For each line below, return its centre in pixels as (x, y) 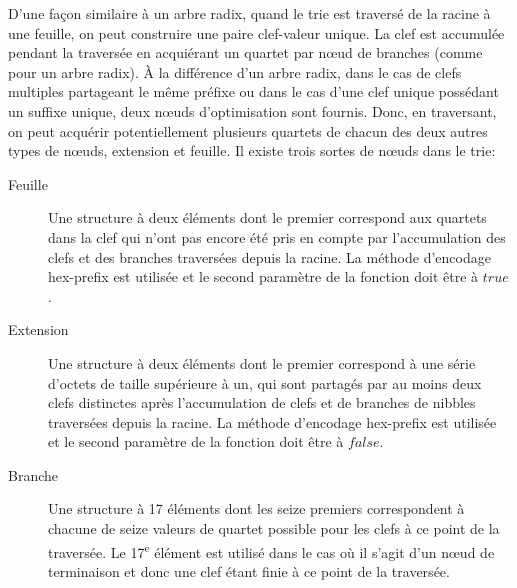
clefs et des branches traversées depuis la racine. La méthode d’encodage (269, 256)
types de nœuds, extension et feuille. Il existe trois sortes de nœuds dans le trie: (252, 150)
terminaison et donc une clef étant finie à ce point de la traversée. (249, 570)
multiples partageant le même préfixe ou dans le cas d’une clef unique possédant (253, 91)
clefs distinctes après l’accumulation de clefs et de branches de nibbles (262, 402)
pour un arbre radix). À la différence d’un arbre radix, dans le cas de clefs (235, 71)
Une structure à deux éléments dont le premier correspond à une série (262, 362)
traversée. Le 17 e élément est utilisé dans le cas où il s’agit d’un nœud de (271, 550)
